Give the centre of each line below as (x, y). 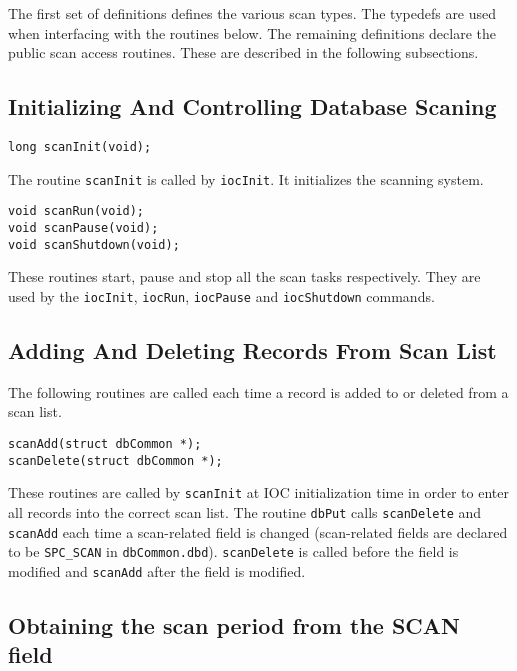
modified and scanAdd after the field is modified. (157, 570)
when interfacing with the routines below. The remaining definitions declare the (252, 32)
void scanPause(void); (83, 227)
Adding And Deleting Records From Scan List (252, 349)
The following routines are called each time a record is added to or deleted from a (258, 391)
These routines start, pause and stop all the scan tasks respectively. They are (244, 276)
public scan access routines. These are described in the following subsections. (243, 52)
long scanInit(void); (80, 146)
